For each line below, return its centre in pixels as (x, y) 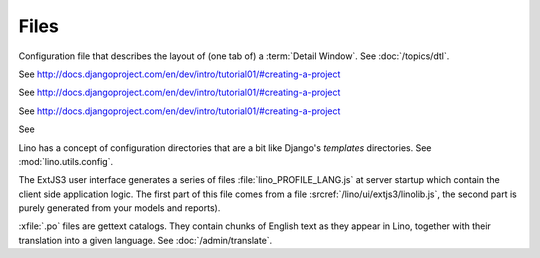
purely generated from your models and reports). (119, 208)
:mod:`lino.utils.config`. (66, 161)
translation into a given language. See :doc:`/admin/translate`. (145, 240)
